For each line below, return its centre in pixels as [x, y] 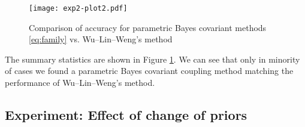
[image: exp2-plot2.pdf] [78, 8]
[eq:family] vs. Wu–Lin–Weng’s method [101, 39]
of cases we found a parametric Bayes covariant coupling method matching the [149, 71]
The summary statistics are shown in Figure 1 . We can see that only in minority [152, 59]
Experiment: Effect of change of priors [126, 115]
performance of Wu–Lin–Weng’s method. [80, 83]
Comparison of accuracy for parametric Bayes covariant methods [148, 27]
